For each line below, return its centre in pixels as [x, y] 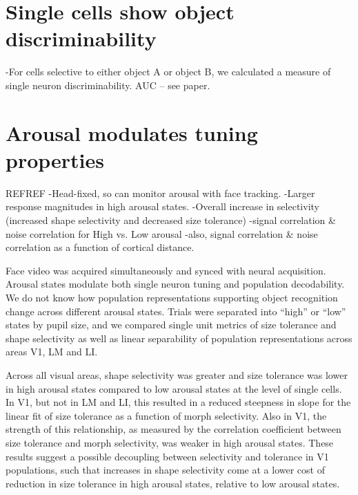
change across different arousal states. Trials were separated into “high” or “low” [176, 311]
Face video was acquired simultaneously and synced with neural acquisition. [166, 270]
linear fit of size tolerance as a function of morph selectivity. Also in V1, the [166, 415]
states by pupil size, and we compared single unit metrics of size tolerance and [171, 325]
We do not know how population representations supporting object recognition [172, 297]
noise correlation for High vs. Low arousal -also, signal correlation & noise [162, 233]
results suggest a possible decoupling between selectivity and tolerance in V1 [167, 456]
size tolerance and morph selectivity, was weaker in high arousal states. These [170, 442]
